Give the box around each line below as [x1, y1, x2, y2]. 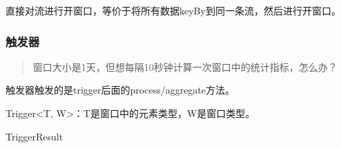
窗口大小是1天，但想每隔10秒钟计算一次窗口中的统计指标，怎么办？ [32, 59, 338, 74]
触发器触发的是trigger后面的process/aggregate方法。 [6, 83, 235, 97]
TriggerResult [6, 129, 64, 143]
